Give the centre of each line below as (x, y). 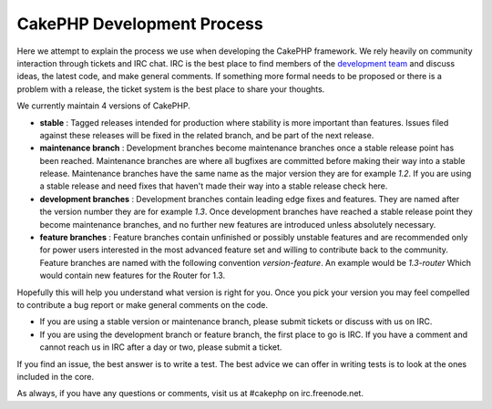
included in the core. (56, 376)
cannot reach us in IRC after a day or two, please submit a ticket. (161, 347)
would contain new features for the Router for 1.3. (133, 276)
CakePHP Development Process (140, 24)
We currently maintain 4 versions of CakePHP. (103, 106)
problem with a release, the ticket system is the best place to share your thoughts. (171, 89)
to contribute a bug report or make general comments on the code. (143, 304)
